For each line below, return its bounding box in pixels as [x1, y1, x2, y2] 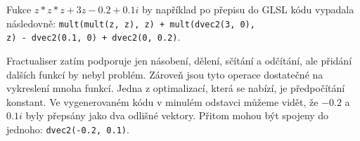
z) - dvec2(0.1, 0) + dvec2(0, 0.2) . [6, 29, 181, 44]
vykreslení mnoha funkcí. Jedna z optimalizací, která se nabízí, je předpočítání [6, 81, 345, 95]
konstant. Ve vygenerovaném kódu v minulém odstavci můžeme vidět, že [6, 94, 319, 109]
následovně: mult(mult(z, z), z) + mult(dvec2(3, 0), [6, 15, 255, 30]
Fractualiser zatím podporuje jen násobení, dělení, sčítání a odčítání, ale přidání [6, 53, 352, 67]
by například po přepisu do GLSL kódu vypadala [141, 2, 354, 16]
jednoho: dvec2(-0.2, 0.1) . [6, 121, 129, 136]
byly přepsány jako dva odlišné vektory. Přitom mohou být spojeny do [25, 108, 329, 123]
